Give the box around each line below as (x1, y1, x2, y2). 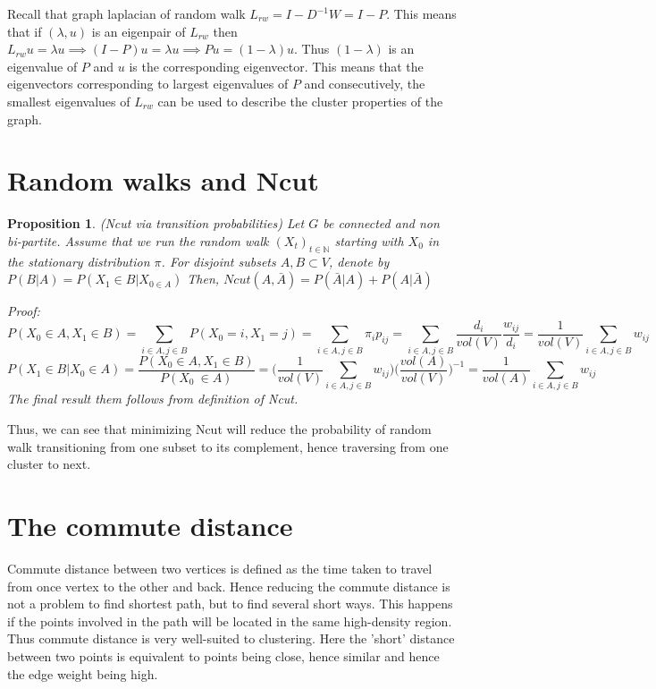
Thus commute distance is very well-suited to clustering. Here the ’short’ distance (7, 629, 455, 648)
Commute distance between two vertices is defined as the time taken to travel (7, 558, 433, 577)
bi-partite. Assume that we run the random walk (7, 231, 269, 250)
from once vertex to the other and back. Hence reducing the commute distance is (7, 576, 450, 595)
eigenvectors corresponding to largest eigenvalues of (7, 74, 289, 93)
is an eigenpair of (91, 21, 186, 40)
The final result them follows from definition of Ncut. (7, 389, 299, 408)
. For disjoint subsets (161, 251, 276, 270)
